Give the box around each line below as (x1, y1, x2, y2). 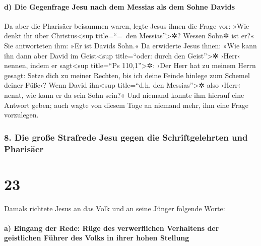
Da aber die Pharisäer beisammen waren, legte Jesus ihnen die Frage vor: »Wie (4, 20, 249, 31)
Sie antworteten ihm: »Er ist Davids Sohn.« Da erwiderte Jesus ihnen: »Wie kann (4, 40, 257, 50)
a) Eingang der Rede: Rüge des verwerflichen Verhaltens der (4, 222, 219, 233)
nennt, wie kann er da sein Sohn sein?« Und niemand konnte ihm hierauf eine (4, 89, 244, 100)
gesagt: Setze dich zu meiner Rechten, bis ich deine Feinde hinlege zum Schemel (4, 70, 250, 80)
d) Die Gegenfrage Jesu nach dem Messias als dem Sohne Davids (4, 1, 235, 12)
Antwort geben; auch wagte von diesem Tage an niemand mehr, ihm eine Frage (4, 99, 248, 110)
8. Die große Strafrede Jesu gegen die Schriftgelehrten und (4, 131, 248, 143)
